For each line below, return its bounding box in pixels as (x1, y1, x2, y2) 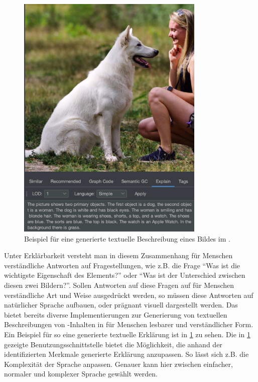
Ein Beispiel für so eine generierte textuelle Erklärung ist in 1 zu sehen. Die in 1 (4, 329, 250, 339)
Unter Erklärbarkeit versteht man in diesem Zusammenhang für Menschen (4, 250, 233, 261)
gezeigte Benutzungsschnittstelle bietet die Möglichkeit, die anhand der (4, 339, 222, 349)
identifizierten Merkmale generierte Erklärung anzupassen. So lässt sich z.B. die (4, 349, 249, 359)
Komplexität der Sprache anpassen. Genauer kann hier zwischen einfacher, (4, 358, 233, 369)
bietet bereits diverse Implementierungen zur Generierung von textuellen (4, 309, 227, 320)
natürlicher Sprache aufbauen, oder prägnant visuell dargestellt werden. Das (4, 299, 238, 310)
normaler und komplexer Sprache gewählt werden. (4, 368, 158, 379)
